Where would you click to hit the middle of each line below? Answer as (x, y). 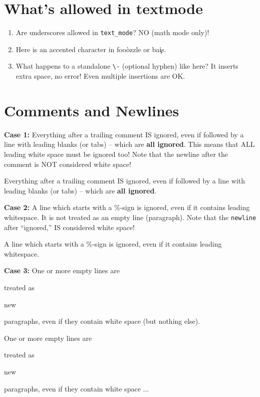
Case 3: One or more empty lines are (62, 270)
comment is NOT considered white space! (68, 164)
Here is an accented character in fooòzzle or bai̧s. (91, 49)
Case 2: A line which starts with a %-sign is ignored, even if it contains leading (127, 207)
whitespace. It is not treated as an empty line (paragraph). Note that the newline (130, 217)
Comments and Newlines (92, 110)
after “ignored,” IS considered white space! (69, 227)
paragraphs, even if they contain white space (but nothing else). (102, 321)
